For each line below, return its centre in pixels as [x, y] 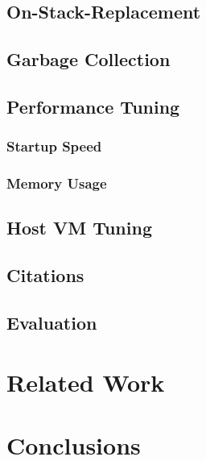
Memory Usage [57, 183]
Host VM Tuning [79, 228]
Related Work [86, 382]
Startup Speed [54, 146]
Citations [45, 275]
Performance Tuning [93, 106]
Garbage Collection [89, 59]
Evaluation [52, 322]
